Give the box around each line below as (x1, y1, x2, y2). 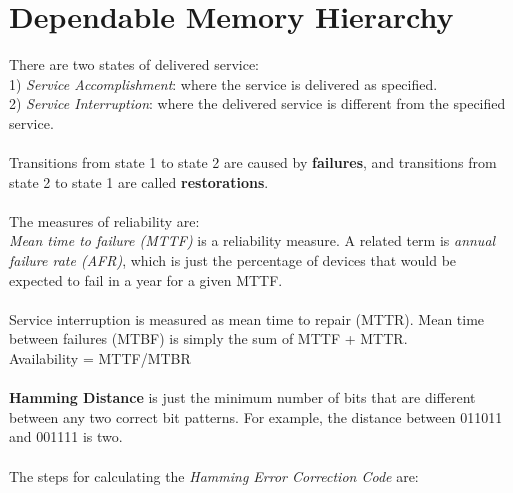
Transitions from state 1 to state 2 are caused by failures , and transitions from (9, 152, 497, 173)
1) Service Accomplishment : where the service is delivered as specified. (9, 73, 438, 94)
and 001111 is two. (9, 426, 123, 447)
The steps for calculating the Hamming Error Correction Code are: (9, 465, 419, 486)
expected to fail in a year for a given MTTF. (9, 269, 283, 290)
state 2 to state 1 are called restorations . (9, 171, 269, 192)
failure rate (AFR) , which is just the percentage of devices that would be (9, 250, 457, 271)
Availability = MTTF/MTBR (9, 348, 191, 369)
